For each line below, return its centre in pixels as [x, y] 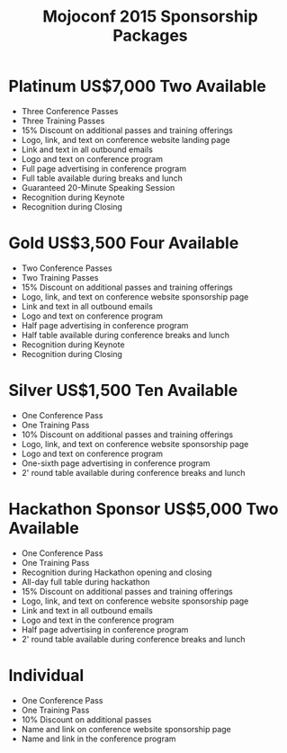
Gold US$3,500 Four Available [124, 243]
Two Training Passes [60, 277]
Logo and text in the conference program [98, 620]
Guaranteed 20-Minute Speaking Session [98, 187]
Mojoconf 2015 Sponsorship [150, 17]
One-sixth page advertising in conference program [116, 463]
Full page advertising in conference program [103, 168]
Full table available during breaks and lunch [102, 178]
